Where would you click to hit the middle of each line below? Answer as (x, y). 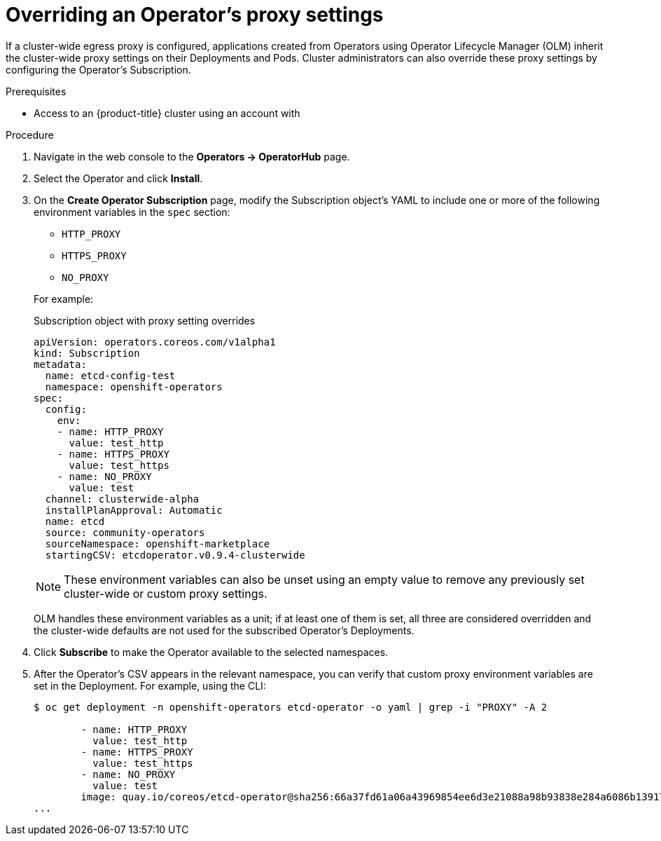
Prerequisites (36, 91)
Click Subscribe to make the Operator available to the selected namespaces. (211, 652)
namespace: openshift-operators (134, 387)
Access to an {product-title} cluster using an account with (167, 113)
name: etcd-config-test (110, 375)
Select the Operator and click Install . (118, 178)
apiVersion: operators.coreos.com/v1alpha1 (155, 342)
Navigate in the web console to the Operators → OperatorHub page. (192, 156)
